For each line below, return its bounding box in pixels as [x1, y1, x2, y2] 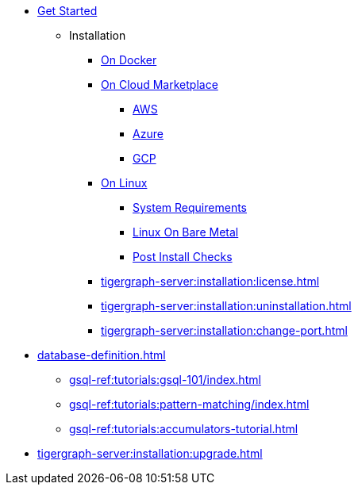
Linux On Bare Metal [133, 225, 239, 239]
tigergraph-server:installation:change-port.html [101, 324, 348, 337]
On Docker [101, 53, 157, 67]
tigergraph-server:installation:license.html [101, 274, 320, 288]
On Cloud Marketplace [101, 78, 218, 91]
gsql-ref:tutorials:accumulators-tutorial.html [69, 422, 298, 435]
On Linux [101, 176, 148, 190]
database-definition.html [37, 348, 166, 362]
